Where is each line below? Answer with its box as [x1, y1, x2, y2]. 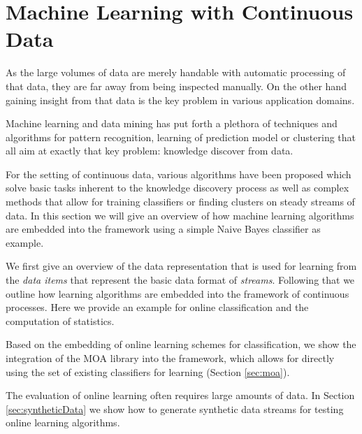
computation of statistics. [6, 313, 115, 328]
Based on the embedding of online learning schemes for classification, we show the [6, 337, 356, 352]
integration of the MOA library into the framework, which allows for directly [6, 351, 335, 365]
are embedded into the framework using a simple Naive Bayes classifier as [6, 222, 321, 236]
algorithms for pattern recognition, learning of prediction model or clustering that [6, 129, 356, 144]
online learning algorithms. [6, 415, 120, 430]
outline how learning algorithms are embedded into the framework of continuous [6, 286, 349, 301]
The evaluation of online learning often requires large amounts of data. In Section [6, 388, 355, 403]
